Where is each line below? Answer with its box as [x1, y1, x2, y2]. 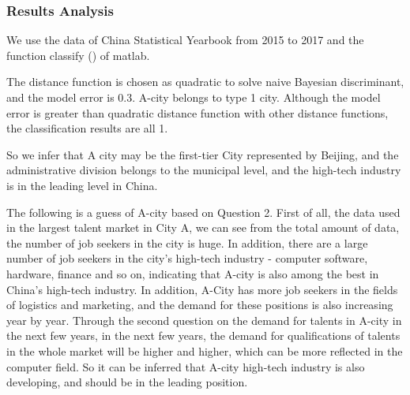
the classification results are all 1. [6, 120, 168, 136]
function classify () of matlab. [6, 47, 150, 63]
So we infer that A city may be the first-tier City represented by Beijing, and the [6, 146, 399, 162]
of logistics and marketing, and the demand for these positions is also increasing [6, 296, 393, 313]
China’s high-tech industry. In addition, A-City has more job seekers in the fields [6, 281, 398, 297]
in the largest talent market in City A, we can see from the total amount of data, [6, 219, 400, 236]
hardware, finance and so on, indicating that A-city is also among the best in [6, 265, 379, 281]
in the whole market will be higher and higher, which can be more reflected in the [6, 342, 403, 359]
